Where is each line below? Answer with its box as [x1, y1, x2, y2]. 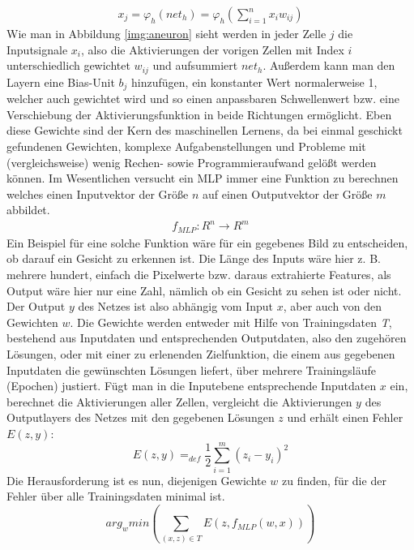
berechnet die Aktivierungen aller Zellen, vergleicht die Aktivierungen [6, 393, 352, 410]
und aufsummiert [152, 57, 238, 74]
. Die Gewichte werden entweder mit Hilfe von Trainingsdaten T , [70, 313, 392, 330]
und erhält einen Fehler [287, 409, 403, 426]
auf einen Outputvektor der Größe [203, 185, 373, 202]
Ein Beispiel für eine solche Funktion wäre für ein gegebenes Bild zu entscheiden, [6, 234, 408, 251]
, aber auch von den [283, 298, 382, 315]
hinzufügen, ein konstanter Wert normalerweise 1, [131, 73, 378, 90]
